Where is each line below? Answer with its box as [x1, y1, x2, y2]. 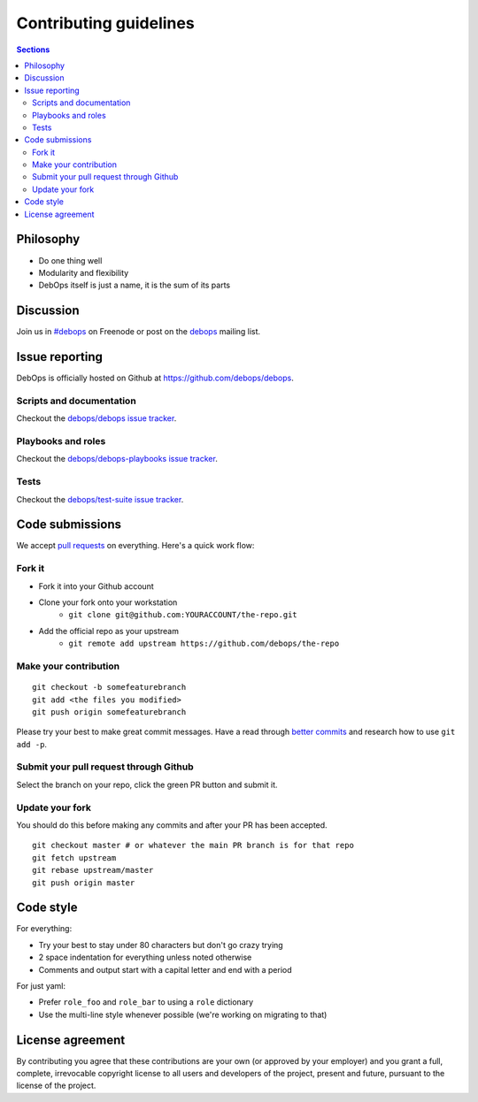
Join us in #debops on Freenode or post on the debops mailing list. [16, 326, 261, 337]
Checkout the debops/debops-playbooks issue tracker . [16, 454, 219, 464]
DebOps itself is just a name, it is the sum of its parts [38, 279, 230, 291]
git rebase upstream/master [32, 865, 154, 876]
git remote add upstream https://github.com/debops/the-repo [68, 639, 340, 649]
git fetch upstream [32, 853, 117, 862]
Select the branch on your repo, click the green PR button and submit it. [16, 779, 278, 790]
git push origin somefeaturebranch [32, 707, 187, 716]
